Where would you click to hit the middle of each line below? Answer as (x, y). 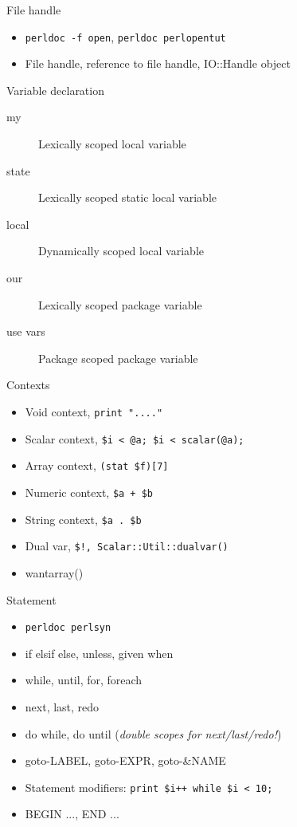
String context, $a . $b (83, 519)
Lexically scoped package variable (120, 304)
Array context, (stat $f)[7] (97, 465)
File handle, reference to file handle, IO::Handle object (158, 63)
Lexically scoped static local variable (127, 197)
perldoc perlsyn (68, 628)
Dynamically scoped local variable (121, 251)
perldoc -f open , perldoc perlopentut (125, 36)
